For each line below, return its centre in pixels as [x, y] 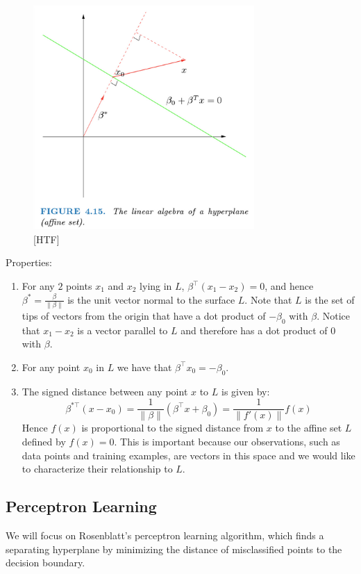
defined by [44, 441]
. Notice [334, 315]
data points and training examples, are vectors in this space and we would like [188, 455]
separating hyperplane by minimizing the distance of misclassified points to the [174, 549]
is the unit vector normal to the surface [151, 299]
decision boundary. [45, 563]
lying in [156, 286]
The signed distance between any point [105, 391]
